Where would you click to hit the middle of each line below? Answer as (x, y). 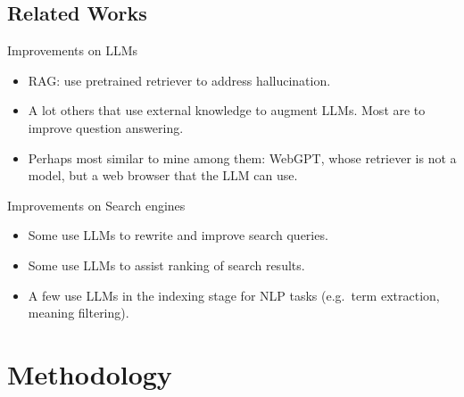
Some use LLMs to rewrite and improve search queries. (178, 235)
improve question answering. (106, 127)
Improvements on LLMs (73, 50)
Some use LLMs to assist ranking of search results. (166, 265)
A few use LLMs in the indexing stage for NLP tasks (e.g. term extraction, (234, 295)
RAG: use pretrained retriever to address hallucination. (179, 80)
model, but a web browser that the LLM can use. (163, 175)
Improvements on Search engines (96, 205)
